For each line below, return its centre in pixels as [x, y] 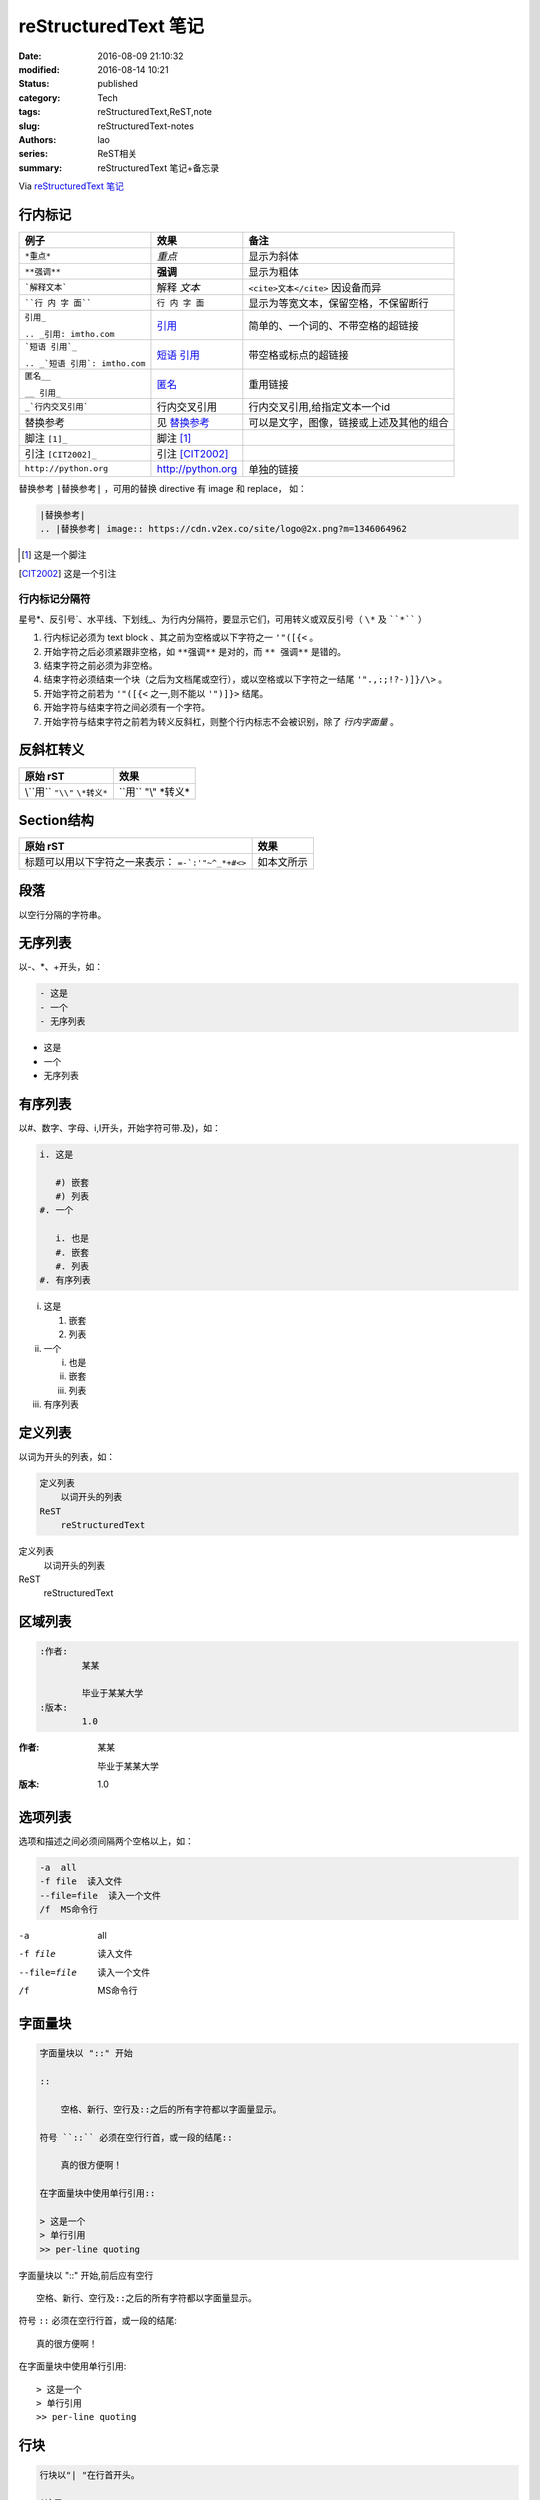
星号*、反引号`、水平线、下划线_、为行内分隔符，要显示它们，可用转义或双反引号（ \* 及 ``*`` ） [222, 619]
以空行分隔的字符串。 [62, 914]
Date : [30, 56]
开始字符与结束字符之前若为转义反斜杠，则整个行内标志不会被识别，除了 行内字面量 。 [221, 721]
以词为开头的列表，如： [66, 1456]
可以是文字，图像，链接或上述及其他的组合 [348, 422]
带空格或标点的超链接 [298, 355]
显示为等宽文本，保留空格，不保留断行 [338, 303]
